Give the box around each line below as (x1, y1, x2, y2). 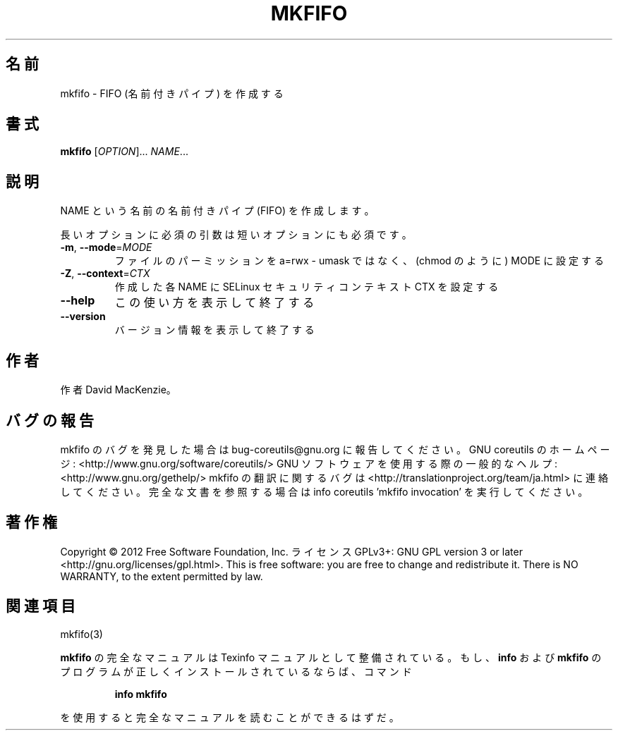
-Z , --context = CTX (60, 267, 150, 280)
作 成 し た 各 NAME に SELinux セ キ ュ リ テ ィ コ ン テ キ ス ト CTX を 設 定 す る (114, 281, 499, 293)
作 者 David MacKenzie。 (60, 384, 176, 396)
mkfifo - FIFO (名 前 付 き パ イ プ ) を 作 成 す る (60, 87, 284, 99)
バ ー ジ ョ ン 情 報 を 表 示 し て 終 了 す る (114, 324, 315, 336)
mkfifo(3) (60, 627, 103, 640)
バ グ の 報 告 (6, 411, 94, 429)
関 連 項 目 (6, 597, 75, 615)
